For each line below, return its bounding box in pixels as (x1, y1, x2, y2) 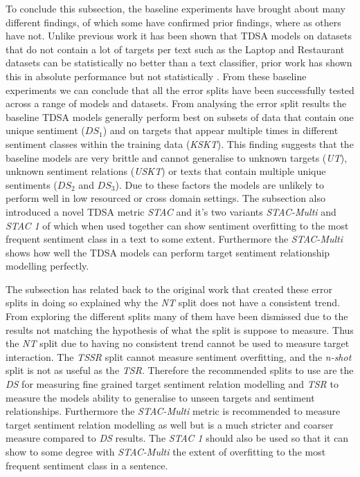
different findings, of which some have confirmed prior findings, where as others (6, 15, 341, 29)
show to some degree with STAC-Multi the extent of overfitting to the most (6, 445, 326, 458)
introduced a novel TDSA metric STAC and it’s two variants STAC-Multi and (6, 204, 336, 218)
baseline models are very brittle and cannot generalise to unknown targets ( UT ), (6, 150, 348, 165)
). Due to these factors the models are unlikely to (115, 177, 324, 191)
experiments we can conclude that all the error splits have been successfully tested (6, 82, 354, 97)
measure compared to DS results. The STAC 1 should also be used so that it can (6, 431, 349, 445)
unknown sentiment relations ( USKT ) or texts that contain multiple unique (6, 164, 326, 178)
